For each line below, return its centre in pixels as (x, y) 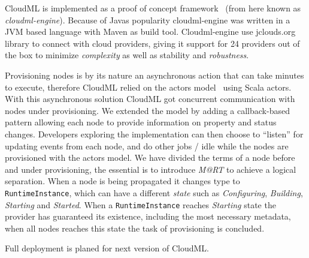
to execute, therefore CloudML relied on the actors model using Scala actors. (148, 87)
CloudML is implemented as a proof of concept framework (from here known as (153, 8)
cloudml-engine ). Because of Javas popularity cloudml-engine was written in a (148, 19)
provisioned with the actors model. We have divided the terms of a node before (150, 157)
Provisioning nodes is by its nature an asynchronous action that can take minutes (154, 75)
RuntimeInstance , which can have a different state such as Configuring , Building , (154, 192)
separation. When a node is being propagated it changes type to (122, 181)
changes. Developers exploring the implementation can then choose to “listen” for (154, 133)
